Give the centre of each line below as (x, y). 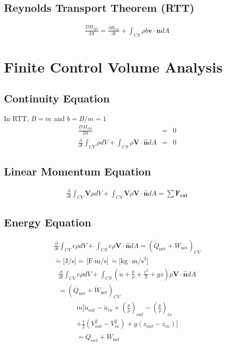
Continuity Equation (57, 98)
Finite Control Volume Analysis (113, 66)
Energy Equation (48, 222)
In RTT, (16, 118)
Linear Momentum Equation (78, 171)
